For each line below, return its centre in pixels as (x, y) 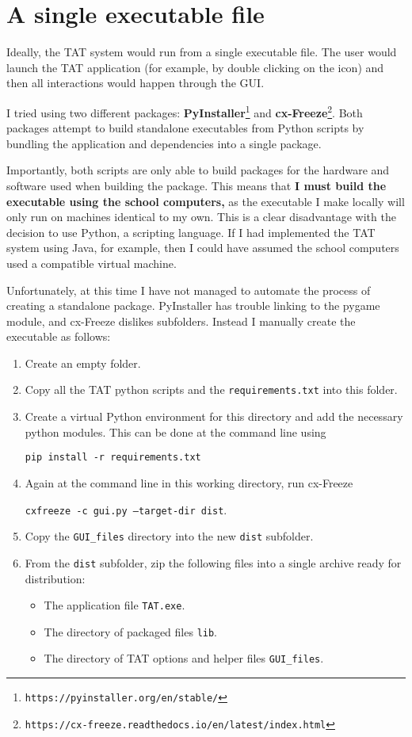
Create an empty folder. (83, 363)
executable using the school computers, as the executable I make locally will (206, 201)
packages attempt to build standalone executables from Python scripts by (185, 128)
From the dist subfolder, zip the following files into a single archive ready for (213, 562)
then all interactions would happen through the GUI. (135, 83)
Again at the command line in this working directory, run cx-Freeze (189, 482)
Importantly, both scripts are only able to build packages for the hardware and (198, 170)
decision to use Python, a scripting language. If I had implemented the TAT (191, 232)
